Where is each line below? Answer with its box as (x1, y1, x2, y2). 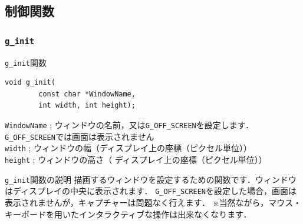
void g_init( (5, 78, 55, 87)
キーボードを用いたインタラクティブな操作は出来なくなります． (5, 208, 252, 220)
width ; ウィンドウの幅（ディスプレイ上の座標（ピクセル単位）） (5, 142, 252, 154)
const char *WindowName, (38, 89, 136, 98)
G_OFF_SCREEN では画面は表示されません (5, 130, 154, 142)
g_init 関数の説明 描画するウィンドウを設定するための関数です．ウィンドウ (5, 173, 297, 185)
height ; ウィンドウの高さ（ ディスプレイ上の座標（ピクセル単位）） (5, 153, 267, 165)
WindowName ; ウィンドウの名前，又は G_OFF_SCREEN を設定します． (5, 119, 254, 131)
